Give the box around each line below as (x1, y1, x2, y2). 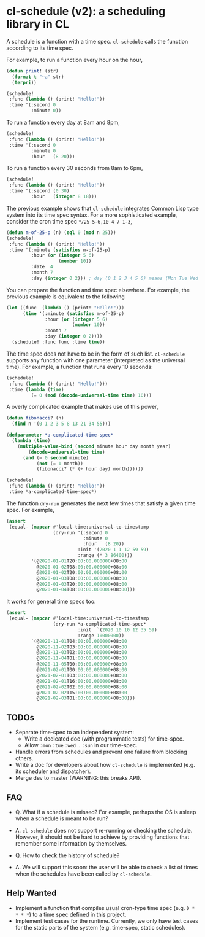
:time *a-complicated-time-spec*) (9, 489, 97, 495)
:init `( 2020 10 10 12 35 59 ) (77, 626, 157, 633)
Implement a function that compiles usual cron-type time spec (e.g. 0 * (15, 904, 195, 911)
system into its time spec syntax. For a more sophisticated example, (6, 211, 177, 219)
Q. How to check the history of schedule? (15, 852, 120, 859)
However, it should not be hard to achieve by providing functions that (15, 833, 190, 841)
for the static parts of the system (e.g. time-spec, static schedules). (15, 923, 185, 931)
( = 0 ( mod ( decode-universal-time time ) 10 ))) (31, 392, 152, 399)
